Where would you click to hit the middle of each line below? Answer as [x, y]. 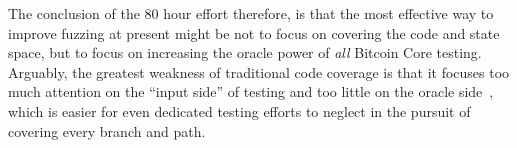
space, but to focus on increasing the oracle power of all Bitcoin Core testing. [245, 52]
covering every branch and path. [107, 130]
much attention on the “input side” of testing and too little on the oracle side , [251, 91]
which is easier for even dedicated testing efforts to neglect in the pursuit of [239, 110]
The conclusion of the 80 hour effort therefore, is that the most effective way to [251, 13]
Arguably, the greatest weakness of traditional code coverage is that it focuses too [259, 71]
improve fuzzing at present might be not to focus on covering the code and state [254, 32]
